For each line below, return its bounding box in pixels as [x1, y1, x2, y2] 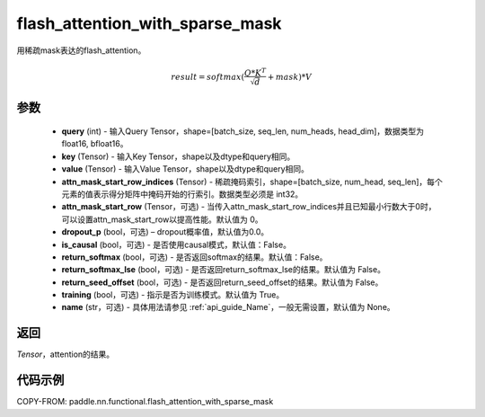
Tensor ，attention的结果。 [16, 349, 115, 359]
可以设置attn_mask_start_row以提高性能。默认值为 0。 [61, 214, 263, 225]
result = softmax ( [171, 72, 245, 82]
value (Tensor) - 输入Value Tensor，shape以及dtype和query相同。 [61, 164, 310, 174]
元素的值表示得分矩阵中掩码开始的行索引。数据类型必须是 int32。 [61, 189, 304, 200]
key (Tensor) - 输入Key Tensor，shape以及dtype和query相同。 [61, 151, 295, 162]
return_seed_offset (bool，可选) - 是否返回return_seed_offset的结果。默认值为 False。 [61, 277, 384, 288]
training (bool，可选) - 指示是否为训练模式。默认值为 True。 [61, 289, 285, 300]
